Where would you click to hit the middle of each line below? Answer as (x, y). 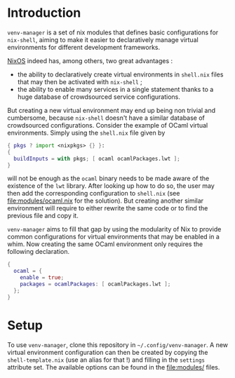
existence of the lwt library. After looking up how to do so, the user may (111, 186)
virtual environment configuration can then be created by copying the (108, 352)
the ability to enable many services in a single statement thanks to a (115, 89)
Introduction (44, 13)
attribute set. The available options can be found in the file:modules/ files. (114, 367)
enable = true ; (42, 278)
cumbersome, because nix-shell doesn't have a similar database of (106, 118)
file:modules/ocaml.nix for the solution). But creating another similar (106, 201)
